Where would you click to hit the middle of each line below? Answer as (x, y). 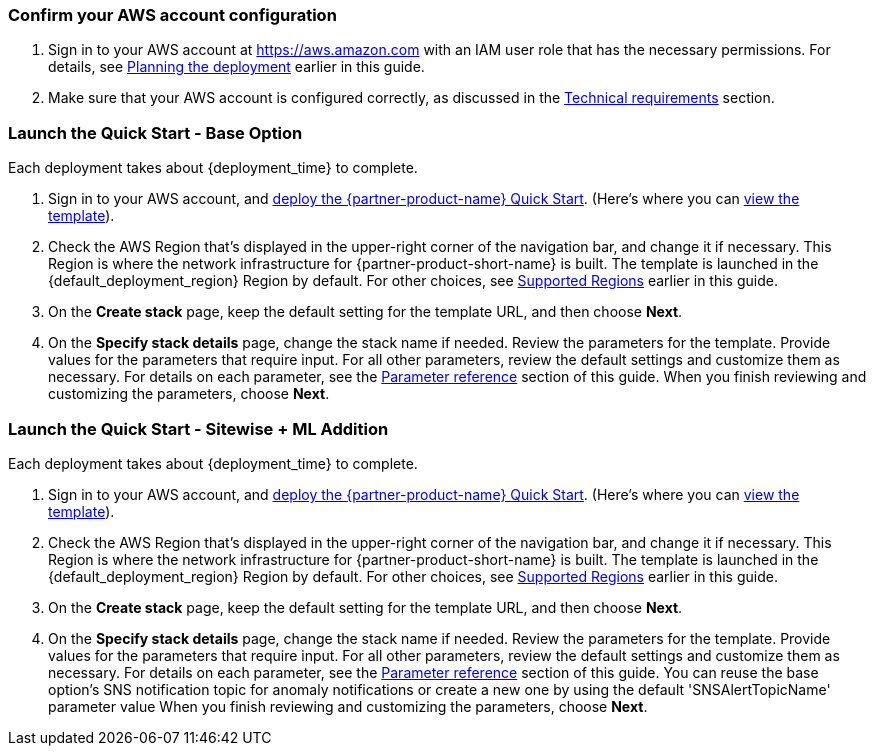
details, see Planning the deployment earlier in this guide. (236, 67)
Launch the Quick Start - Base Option (155, 132)
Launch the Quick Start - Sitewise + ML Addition (198, 428)
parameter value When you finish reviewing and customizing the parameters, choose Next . (348, 706)
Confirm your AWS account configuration (172, 15)
